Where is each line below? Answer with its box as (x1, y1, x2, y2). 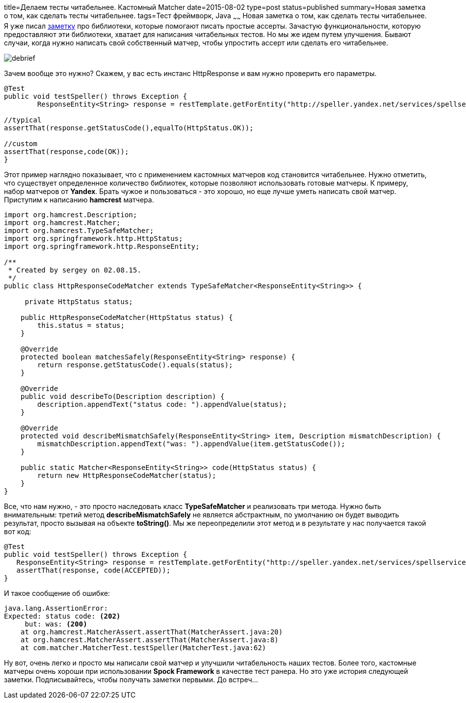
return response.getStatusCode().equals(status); (37, 360, 233, 369)
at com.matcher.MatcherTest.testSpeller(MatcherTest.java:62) (20, 643, 267, 652)
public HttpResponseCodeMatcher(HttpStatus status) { (20, 313, 233, 321)
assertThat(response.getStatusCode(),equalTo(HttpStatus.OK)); (4, 123, 254, 132)
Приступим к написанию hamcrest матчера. (4, 195, 154, 204)
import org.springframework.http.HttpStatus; (4, 234, 183, 242)
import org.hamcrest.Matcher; (4, 218, 121, 227)
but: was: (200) (25, 620, 87, 628)
